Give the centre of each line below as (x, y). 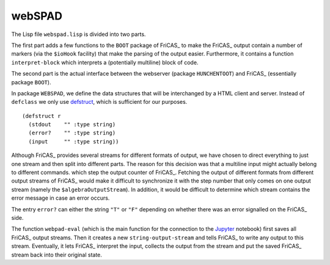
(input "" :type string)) (74, 141)
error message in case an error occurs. (61, 198)
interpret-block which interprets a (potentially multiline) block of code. (105, 62)
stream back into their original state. (57, 255)
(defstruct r (42, 116)
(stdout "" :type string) (72, 125)
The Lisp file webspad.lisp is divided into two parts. (79, 34)
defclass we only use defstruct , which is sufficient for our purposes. (99, 102)
